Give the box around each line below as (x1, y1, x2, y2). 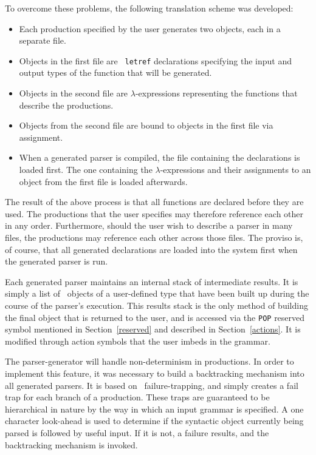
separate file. (19, 34, 66, 47)
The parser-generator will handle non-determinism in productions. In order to (5, 355, 294, 368)
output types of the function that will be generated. (19, 66, 212, 79)
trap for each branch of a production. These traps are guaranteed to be (5, 391, 270, 403)
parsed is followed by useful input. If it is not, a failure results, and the (5, 426, 269, 439)
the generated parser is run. (5, 255, 108, 268)
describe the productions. (19, 98, 114, 111)
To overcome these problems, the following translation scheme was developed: (5, 2, 294, 14)
